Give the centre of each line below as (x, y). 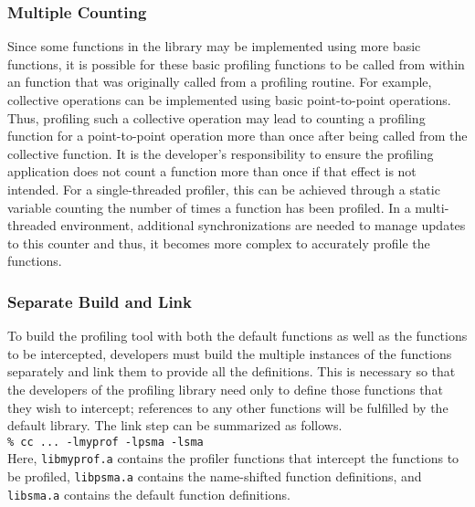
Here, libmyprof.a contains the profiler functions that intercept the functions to (233, 458)
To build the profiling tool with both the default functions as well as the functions (237, 336)
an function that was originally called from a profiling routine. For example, (220, 82)
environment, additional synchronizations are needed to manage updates (263, 225)
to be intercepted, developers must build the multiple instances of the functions (230, 353)
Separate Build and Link (100, 301)
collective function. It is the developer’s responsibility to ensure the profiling (221, 153)
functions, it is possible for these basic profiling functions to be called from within (236, 63)
